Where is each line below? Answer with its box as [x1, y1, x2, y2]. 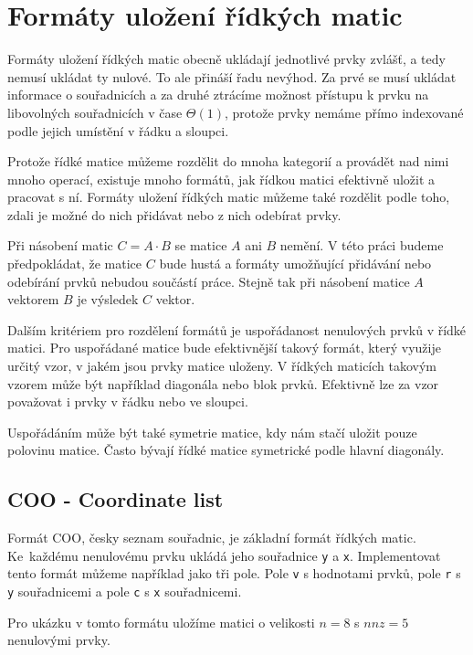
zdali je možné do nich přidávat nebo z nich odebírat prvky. [7, 205, 342, 224]
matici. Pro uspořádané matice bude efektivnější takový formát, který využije [7, 338, 441, 357]
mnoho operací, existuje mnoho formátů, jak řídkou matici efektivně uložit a [7, 169, 436, 188]
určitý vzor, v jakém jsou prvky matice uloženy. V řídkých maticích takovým [7, 356, 437, 375]
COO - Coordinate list [7, 485, 224, 513]
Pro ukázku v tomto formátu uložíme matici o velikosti [7, 612, 315, 631]
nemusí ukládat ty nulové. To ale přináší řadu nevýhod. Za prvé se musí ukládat [7, 67, 457, 86]
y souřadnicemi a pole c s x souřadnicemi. [7, 582, 242, 601]
